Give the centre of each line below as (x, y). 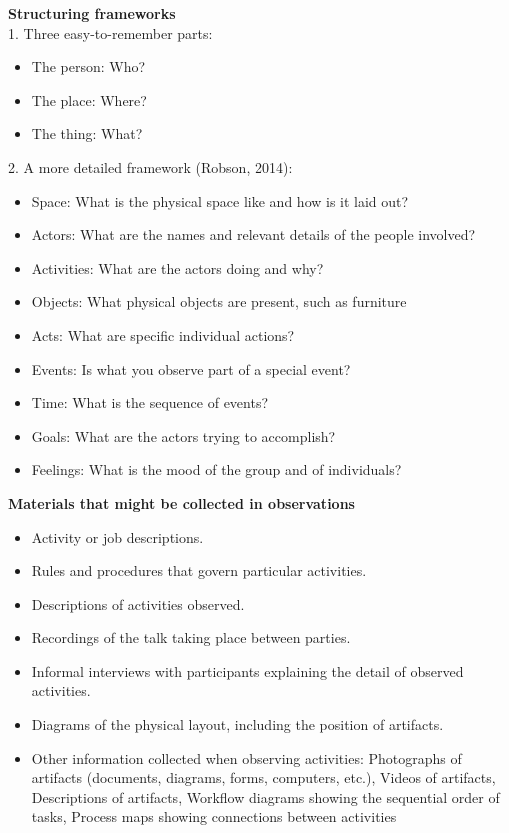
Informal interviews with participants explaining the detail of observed (247, 670)
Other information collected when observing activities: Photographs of (246, 757)
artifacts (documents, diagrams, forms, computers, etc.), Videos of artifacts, (263, 777)
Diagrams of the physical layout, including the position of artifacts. (237, 724)
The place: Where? (89, 99)
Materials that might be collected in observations (181, 502)
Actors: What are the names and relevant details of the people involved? (253, 234)
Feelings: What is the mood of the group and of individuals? (216, 469)
